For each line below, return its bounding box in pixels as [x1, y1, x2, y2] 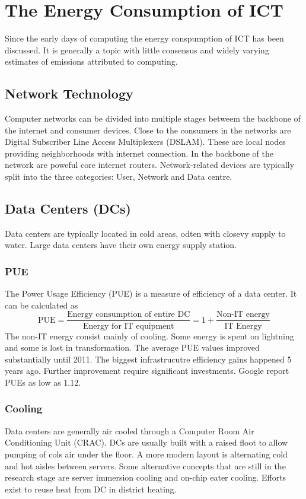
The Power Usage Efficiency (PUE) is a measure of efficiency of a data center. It [5, 287, 297, 300]
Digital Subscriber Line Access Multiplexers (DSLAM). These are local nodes [5, 135, 286, 148]
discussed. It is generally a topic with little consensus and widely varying [5, 43, 269, 56]
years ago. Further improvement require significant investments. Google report [5, 364, 289, 377]
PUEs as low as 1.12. [5, 376, 81, 388]
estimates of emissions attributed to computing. [5, 55, 178, 68]
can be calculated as [5, 298, 78, 311]
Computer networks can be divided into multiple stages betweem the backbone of [5, 112, 301, 125]
